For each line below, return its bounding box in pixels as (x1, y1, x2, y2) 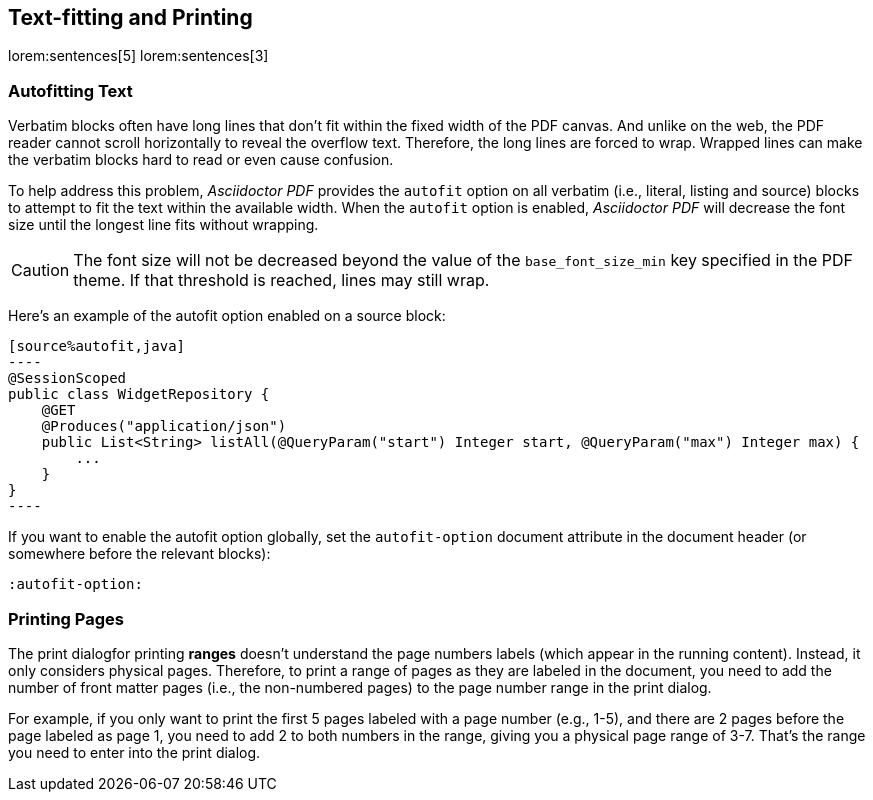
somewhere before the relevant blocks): (8, 545, 271, 563)
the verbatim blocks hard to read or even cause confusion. (8, 151, 394, 169)
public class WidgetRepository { (8, 386, 270, 403)
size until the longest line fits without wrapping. (8, 216, 319, 234)
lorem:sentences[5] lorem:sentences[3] (8, 47, 269, 65)
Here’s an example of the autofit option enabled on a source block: (8, 307, 446, 325)
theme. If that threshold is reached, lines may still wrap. (73, 270, 490, 291)
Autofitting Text (8, 80, 133, 101)
